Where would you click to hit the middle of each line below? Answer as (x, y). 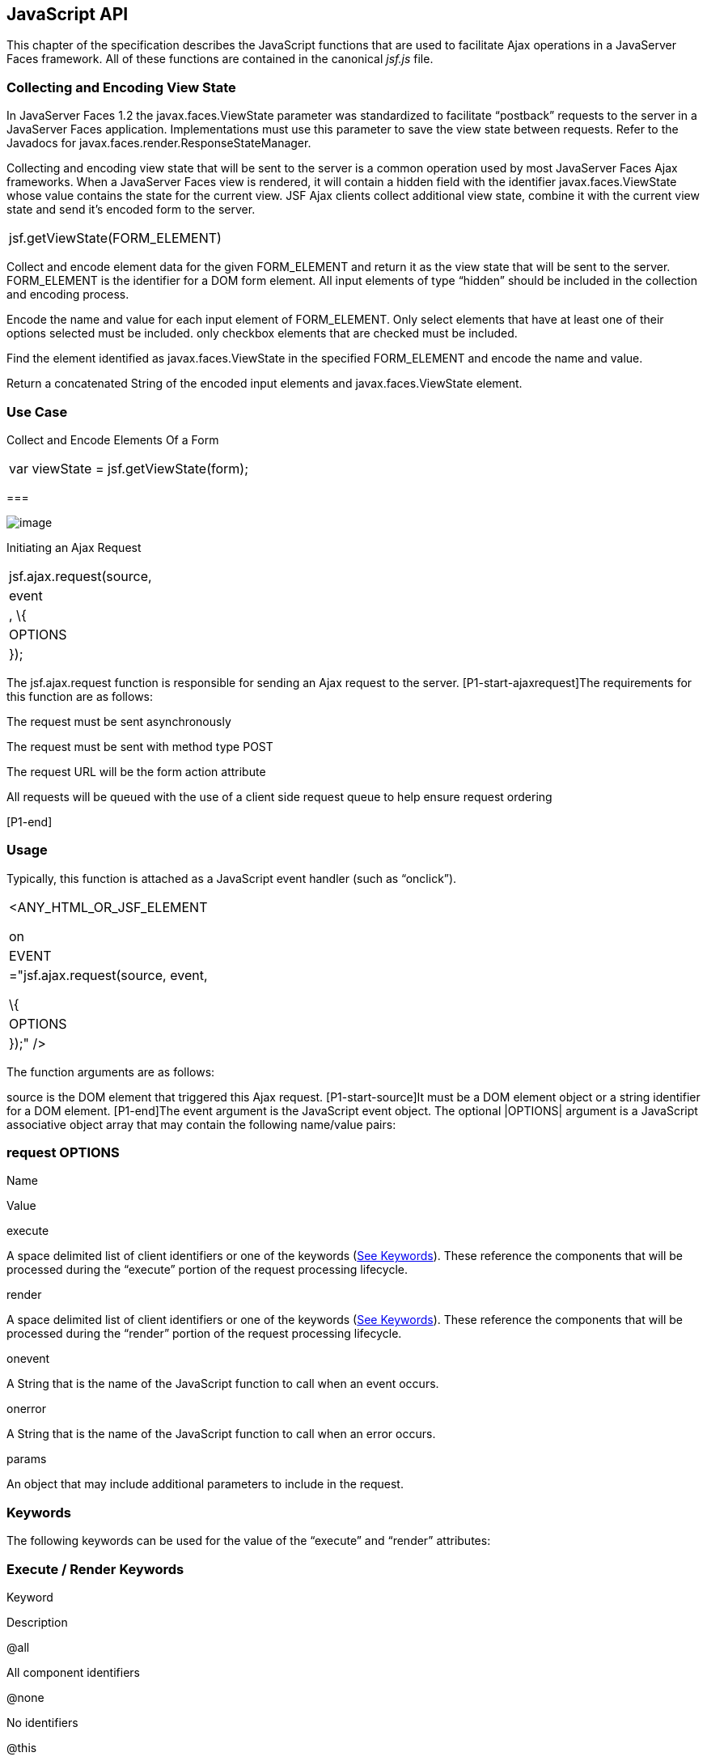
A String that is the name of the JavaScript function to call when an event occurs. (223, 1384)
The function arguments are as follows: (111, 1071)
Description (37, 1622)
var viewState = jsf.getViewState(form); (129, 468)
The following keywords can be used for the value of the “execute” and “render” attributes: (249, 1541)
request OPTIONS (63, 1153)
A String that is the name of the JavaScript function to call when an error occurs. (221, 1434)
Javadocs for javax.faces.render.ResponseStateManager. (159, 143)
